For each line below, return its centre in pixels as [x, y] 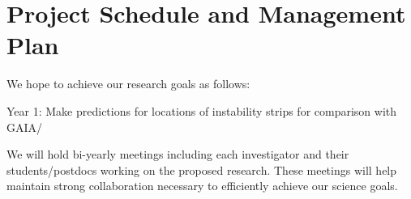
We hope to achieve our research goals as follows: [128, 84]
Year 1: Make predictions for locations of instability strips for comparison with [202, 110]
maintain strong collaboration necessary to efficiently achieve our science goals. [202, 186]
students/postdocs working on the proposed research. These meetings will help [202, 169]
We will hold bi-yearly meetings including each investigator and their [178, 154]
